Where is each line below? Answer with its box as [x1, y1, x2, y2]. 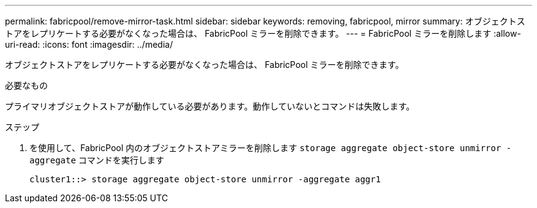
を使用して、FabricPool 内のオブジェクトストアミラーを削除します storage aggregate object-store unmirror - [29, 143, 512, 153]
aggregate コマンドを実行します [29, 155, 164, 165]
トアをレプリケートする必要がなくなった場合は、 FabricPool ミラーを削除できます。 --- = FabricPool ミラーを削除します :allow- [5, 28, 521, 39]
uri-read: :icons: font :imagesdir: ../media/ [5, 39, 173, 50]
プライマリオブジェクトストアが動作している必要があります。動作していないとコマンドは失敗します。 [5, 101, 415, 111]
